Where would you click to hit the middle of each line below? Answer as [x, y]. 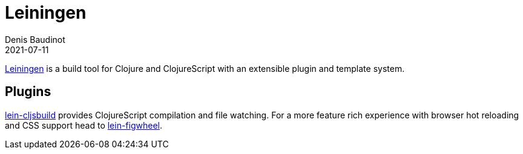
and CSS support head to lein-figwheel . [84, 125]
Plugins [28, 92]
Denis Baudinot [35, 39]
